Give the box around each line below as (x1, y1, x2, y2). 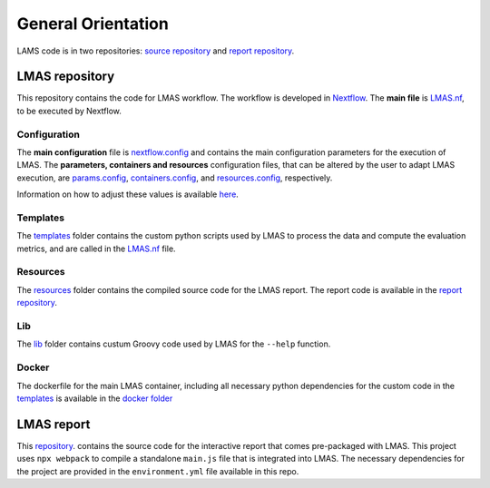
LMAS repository (16, 69, 115, 84)
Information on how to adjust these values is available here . (16, 189, 240, 200)
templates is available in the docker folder (16, 393, 173, 404)
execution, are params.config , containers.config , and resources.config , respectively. (16, 172, 333, 183)
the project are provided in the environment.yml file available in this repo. (16, 465, 299, 476)
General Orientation (16, 14, 170, 34)
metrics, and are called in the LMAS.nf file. (16, 243, 176, 254)
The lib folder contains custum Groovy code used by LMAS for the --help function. (16, 338, 331, 349)
